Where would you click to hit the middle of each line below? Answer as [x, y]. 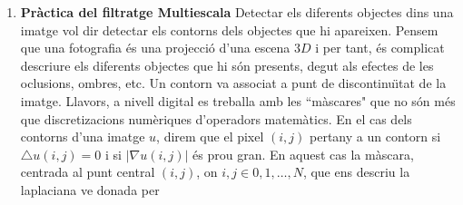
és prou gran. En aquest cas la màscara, [303, 154]
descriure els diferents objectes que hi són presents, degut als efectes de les [227, 65]
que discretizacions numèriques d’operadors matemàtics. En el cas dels [216, 118]
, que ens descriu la [356, 172]
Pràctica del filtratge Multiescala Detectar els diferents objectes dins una [237, 12]
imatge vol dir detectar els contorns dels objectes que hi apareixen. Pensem [229, 29]
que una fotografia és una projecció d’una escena [155, 48]
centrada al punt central [88, 172]
